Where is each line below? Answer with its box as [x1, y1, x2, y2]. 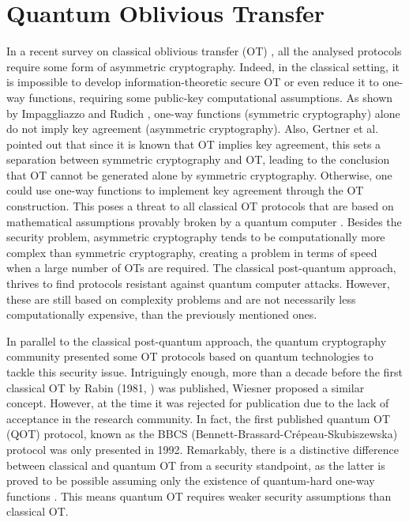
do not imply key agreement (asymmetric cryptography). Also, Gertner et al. [6, 120, 379, 137]
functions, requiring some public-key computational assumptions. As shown [28, 89, 393, 105]
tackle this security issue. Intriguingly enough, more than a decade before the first [6, 364, 403, 380]
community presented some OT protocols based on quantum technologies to [6, 348, 373, 365]
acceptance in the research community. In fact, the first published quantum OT [6, 410, 391, 426]
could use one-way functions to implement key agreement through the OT [6, 182, 364, 199]
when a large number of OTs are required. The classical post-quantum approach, [6, 259, 396, 276]
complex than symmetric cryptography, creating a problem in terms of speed [6, 244, 377, 260]
